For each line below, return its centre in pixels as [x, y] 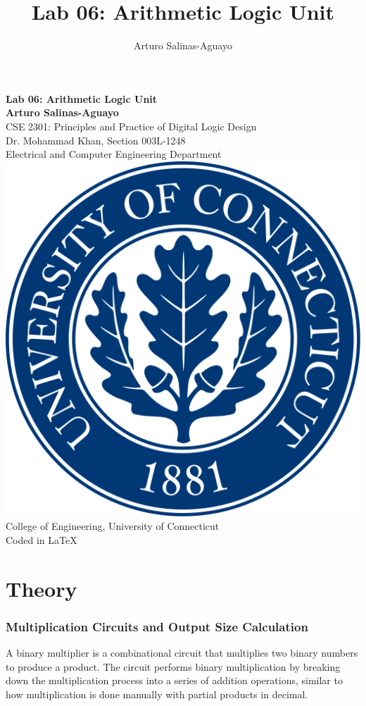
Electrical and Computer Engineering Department [114, 154]
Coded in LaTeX [42, 539]
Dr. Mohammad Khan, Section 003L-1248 [96, 140]
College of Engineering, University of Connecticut [113, 526]
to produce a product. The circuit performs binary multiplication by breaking [173, 666]
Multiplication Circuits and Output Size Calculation [157, 626]
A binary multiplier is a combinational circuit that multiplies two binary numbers [182, 653]
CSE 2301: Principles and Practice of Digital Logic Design [131, 126]
